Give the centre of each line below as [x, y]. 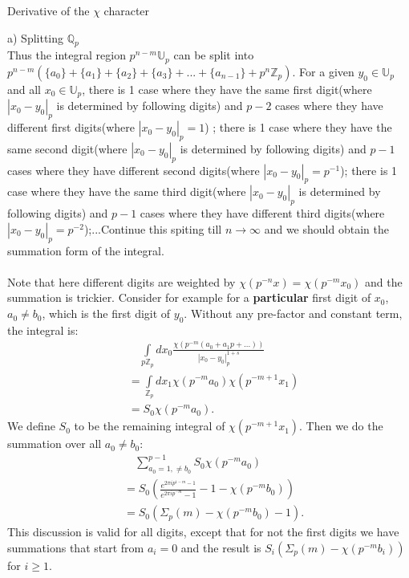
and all [24, 89]
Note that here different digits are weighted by [121, 281]
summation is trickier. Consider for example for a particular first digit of [189, 297]
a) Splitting [36, 37]
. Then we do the [341, 426]
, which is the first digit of [106, 313]
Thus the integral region [67, 55]
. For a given [323, 71]
